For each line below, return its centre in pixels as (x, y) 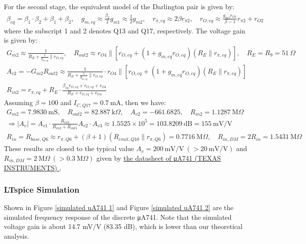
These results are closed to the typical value (69, 148)
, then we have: (144, 102)
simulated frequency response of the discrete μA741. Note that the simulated (118, 217)
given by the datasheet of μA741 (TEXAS (159, 158)
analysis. (16, 236)
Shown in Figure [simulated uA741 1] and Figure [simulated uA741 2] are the (119, 207)
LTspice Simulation (42, 189)
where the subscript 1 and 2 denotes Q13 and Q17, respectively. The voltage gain (125, 30)
